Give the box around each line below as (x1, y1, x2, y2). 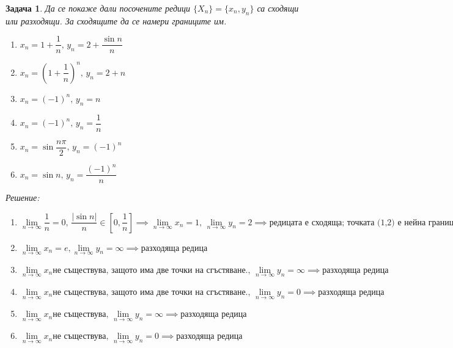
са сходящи (257, 2, 299, 14)
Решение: (6, 191, 40, 204)
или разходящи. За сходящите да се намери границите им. (6, 14, 227, 27)
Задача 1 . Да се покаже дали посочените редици (6, 2, 191, 14)
